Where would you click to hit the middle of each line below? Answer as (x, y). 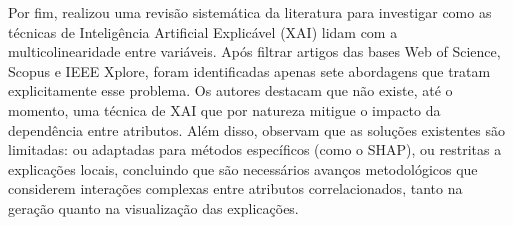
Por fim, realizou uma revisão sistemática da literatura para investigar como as (250, 12)
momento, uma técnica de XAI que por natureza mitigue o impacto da (224, 109)
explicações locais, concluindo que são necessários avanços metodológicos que (243, 168)
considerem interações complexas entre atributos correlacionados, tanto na (235, 188)
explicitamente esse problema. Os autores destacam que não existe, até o (230, 90)
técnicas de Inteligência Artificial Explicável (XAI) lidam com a (203, 31)
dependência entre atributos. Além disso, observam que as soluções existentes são (257, 129)
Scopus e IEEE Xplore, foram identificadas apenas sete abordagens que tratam (249, 70)
